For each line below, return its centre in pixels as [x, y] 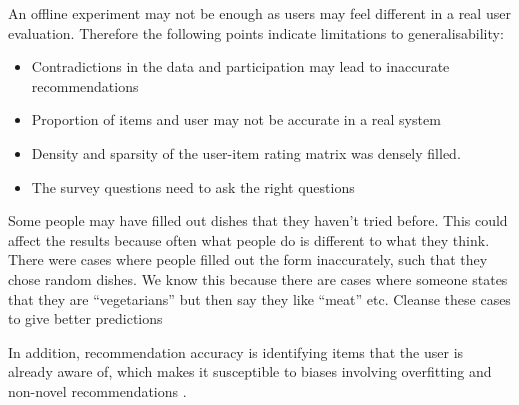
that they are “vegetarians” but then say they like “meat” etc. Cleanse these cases [259, 298]
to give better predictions [85, 318]
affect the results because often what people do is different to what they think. [249, 239]
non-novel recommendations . [97, 390]
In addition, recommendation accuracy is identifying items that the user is [236, 351]
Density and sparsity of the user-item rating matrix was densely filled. [246, 152]
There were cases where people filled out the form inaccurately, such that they [248, 259]
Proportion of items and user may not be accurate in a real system [236, 119]
